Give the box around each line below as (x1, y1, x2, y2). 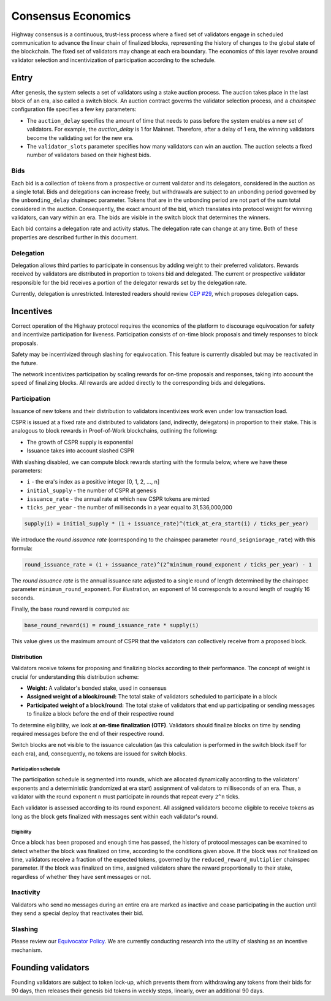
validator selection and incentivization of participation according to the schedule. (11, 56, 216, 64)
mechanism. (11, 946, 42, 954)
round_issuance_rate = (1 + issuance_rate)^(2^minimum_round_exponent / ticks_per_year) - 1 (24, 561, 312, 568)
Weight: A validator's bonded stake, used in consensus (26, 684, 167, 692)
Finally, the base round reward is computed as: (11, 605, 130, 613)
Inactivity (11, 888, 40, 897)
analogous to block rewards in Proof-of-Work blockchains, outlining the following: (11, 427, 218, 435)
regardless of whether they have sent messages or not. (11, 873, 151, 880)
